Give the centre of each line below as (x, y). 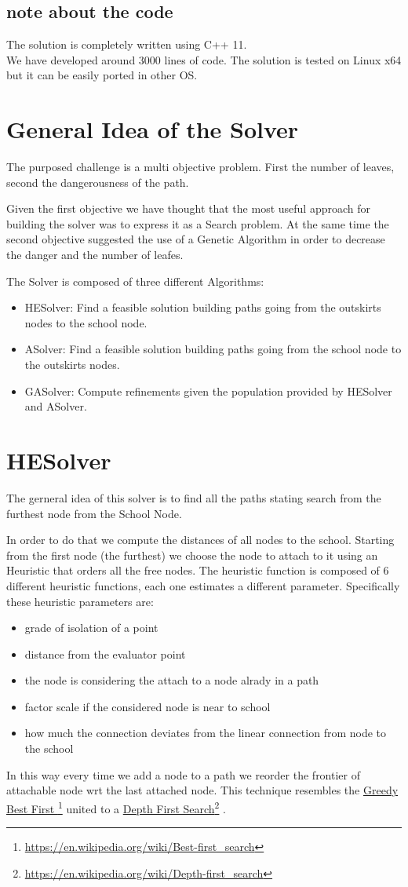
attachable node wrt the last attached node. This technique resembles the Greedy (202, 790)
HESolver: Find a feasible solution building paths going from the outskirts (203, 307)
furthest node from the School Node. (94, 513)
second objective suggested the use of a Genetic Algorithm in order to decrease (196, 239)
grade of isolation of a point (91, 628)
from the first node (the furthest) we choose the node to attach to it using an (192, 555)
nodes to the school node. (86, 322)
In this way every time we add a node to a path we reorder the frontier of (183, 774)
